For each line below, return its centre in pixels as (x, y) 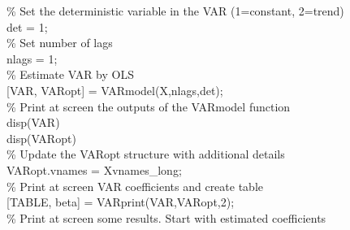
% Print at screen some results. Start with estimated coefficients (166, 217)
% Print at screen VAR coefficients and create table (135, 186)
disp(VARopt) (41, 138)
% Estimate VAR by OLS (70, 74)
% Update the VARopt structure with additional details (146, 154)
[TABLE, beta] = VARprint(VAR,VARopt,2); (121, 202)
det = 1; (27, 26)
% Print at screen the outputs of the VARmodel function (149, 106)
